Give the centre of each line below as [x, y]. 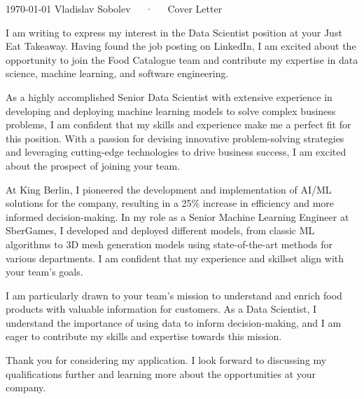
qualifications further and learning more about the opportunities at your [161, 373]
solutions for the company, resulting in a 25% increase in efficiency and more [170, 203]
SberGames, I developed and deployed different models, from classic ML [160, 230]
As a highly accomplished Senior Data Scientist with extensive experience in [169, 96]
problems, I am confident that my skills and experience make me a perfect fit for [178, 124]
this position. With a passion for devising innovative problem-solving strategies [175, 138]
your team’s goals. [44, 272]
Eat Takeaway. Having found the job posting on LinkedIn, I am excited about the [181, 46]
